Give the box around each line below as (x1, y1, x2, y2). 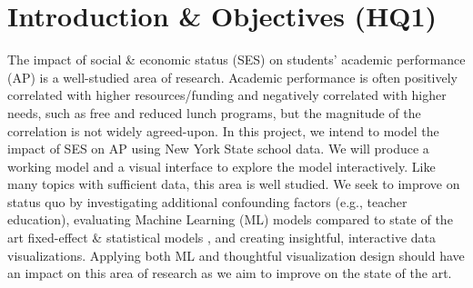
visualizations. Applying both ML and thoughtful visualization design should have (7, 245, 465, 264)
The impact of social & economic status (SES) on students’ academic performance (7, 50, 466, 69)
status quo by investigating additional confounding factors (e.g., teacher (7, 192, 408, 211)
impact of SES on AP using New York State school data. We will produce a (7, 139, 429, 158)
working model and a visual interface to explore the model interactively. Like (7, 156, 436, 175)
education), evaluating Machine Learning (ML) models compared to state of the (7, 210, 453, 229)
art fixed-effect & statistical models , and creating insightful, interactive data (7, 228, 436, 247)
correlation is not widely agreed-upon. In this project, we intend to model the (7, 121, 439, 140)
